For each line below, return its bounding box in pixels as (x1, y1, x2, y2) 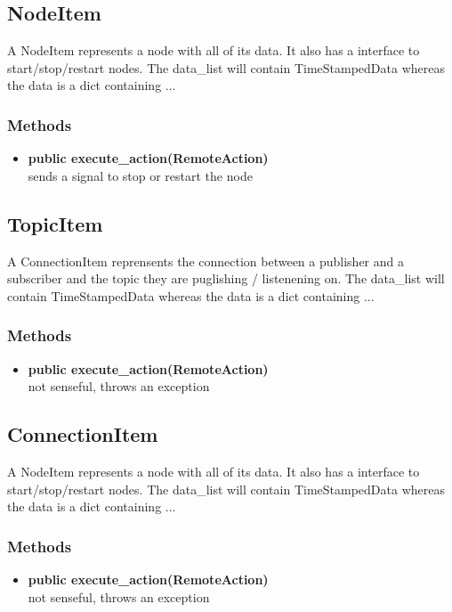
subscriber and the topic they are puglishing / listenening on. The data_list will (7, 269, 445, 288)
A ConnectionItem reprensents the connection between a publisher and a (7, 251, 404, 270)
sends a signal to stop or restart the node (28, 166, 253, 184)
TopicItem (7, 209, 103, 237)
